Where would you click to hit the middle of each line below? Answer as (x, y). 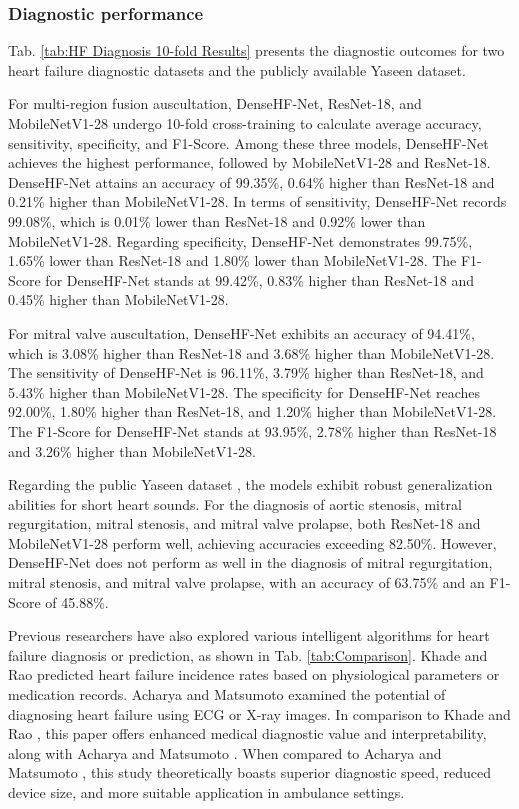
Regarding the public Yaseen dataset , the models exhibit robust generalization (250, 484)
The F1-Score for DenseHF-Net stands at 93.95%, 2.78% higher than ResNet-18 (252, 430)
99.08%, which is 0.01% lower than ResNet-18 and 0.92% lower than (217, 220)
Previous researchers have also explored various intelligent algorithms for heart (249, 635)
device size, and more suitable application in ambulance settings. (206, 792)
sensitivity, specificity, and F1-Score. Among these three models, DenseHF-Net (248, 142)
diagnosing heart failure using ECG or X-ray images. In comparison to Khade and (259, 713)
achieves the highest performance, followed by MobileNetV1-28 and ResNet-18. (249, 162)
